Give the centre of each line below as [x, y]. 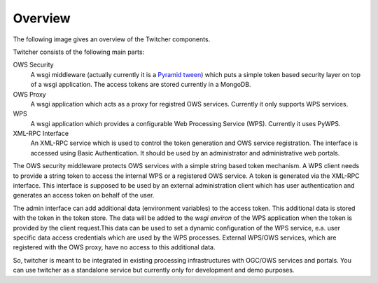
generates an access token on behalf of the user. [84, 195]
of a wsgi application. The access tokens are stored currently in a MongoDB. [141, 85]
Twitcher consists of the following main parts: [79, 52]
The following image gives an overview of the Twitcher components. [112, 39]
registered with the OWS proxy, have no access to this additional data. [114, 247]
